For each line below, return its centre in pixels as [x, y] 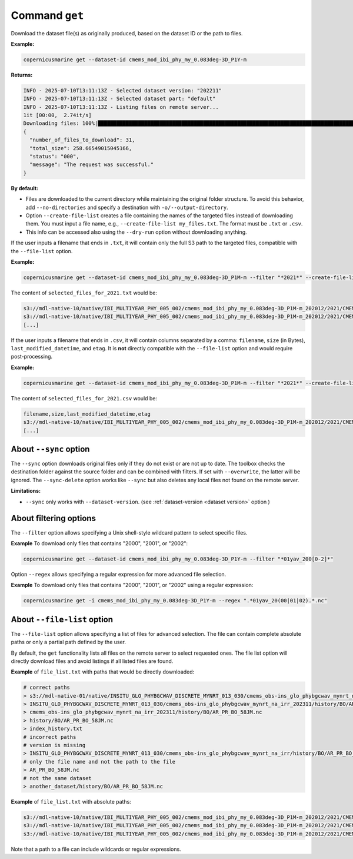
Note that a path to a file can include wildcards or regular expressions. [96, 849]
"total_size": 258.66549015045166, [81, 148]
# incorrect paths [50, 737]
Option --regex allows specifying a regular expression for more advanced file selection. [119, 574]
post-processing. [32, 357]
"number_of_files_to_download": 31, [82, 140]
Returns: [22, 75]
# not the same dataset [58, 778]
